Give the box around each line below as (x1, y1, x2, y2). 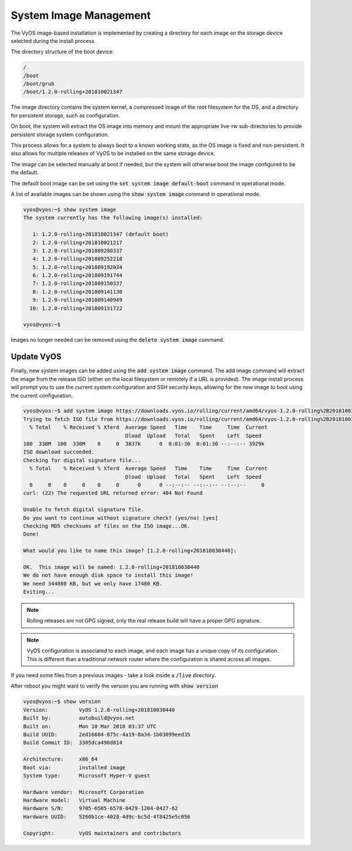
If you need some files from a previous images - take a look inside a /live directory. (11, 672, 216, 679)
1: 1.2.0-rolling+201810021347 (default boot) (32, 231, 169, 238)
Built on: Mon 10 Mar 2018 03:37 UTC (23, 723, 157, 729)
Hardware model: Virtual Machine (23, 797, 126, 804)
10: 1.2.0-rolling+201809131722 (29, 305, 123, 311)
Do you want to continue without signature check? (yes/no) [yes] (23, 514, 218, 521)
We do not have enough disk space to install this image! (23, 572, 194, 578)
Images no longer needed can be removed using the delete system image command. (11, 337, 225, 344)
